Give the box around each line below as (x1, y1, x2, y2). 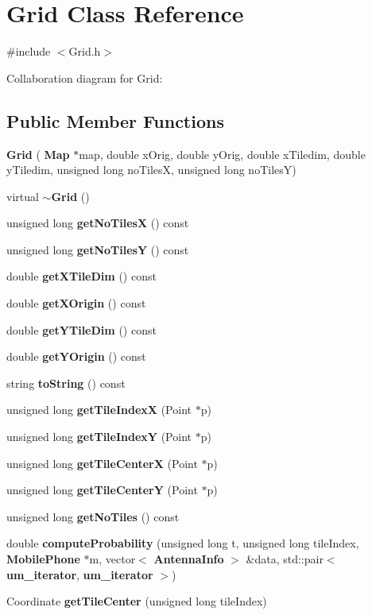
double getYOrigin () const (6, 348, 146, 365)
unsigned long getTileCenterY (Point (6, 482, 198, 498)
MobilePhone (6, 551, 80, 567)
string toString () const (6, 374, 126, 391)
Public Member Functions (6, 108, 224, 133)
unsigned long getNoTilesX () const (6, 215, 189, 231)
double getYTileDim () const (6, 321, 157, 338)
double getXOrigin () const (6, 295, 146, 311)
